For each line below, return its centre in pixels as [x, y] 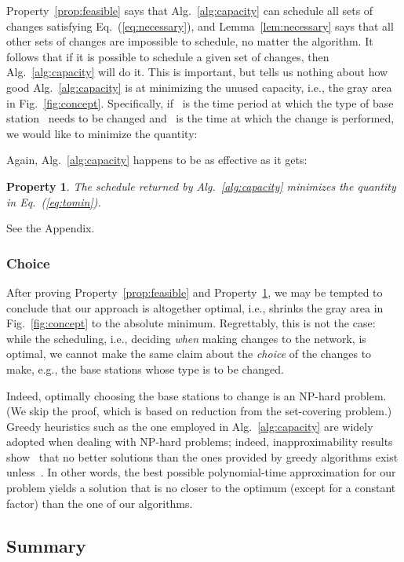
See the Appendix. [51, 228]
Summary [46, 545]
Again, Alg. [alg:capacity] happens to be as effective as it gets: [157, 160]
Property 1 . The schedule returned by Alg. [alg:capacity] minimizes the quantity [201, 186]
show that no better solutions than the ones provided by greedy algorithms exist [202, 456]
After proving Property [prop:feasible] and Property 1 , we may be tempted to [195, 292]
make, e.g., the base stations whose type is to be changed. [145, 369]
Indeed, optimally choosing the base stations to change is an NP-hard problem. [197, 395]
